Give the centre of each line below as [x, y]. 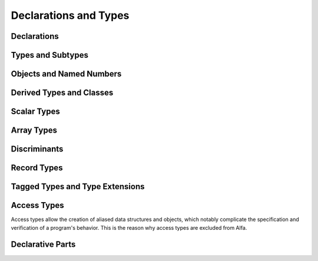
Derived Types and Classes [62, 93]
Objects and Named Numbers [66, 74]
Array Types [34, 130]
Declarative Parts [43, 245]
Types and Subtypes [49, 55]
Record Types [37, 168]
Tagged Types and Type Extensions [78, 186]
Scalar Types [35, 112]
